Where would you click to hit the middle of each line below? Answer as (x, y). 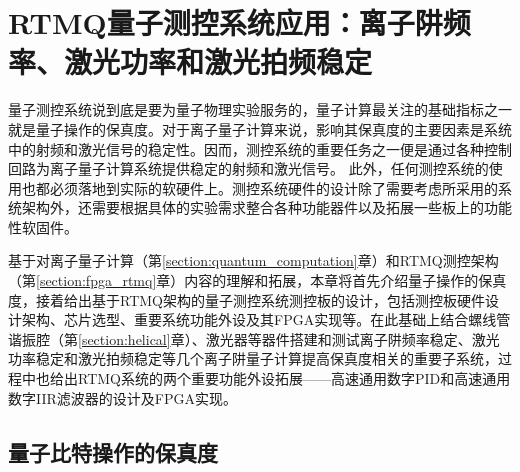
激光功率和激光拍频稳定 (218, 61)
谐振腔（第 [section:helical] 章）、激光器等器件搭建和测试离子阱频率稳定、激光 (254, 338)
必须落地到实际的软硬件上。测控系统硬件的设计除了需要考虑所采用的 (273, 187)
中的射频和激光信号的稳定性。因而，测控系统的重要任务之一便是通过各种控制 (260, 148)
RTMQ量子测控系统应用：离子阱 (225, 22)
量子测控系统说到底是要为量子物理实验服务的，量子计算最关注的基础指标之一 (260, 109)
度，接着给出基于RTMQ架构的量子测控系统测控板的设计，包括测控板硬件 (246, 299)
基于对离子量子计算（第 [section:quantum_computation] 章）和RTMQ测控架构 (253, 260)
